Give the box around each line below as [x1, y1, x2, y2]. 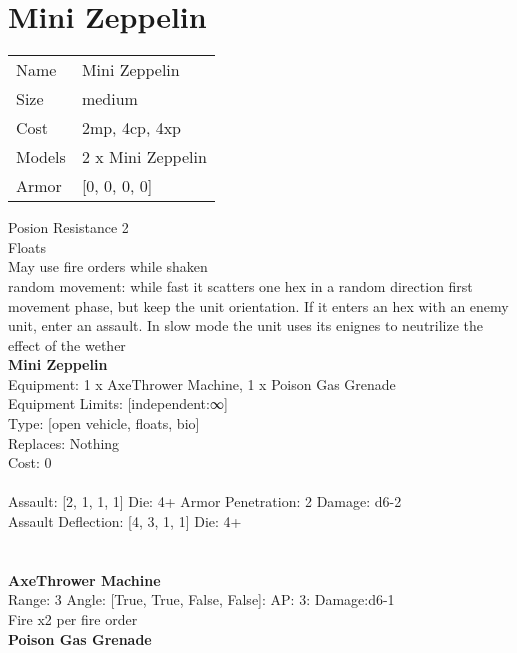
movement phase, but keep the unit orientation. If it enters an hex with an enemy [8, 295, 509, 316]
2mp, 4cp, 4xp [81, 116, 181, 140]
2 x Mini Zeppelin [81, 145, 207, 169]
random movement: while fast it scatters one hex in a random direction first [8, 275, 473, 296]
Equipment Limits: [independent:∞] [8, 393, 228, 414]
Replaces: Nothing [8, 432, 120, 453]
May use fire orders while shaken [8, 256, 208, 277]
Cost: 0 [8, 452, 52, 473]
